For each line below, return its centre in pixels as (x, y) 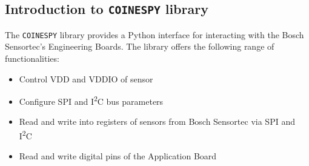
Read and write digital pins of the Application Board (118, 156)
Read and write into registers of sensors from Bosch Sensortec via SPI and (157, 121)
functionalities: (32, 58)
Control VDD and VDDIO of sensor (86, 78)
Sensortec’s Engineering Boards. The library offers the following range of (140, 46)
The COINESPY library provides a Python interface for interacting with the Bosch (154, 34)
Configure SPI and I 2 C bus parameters (91, 100)
